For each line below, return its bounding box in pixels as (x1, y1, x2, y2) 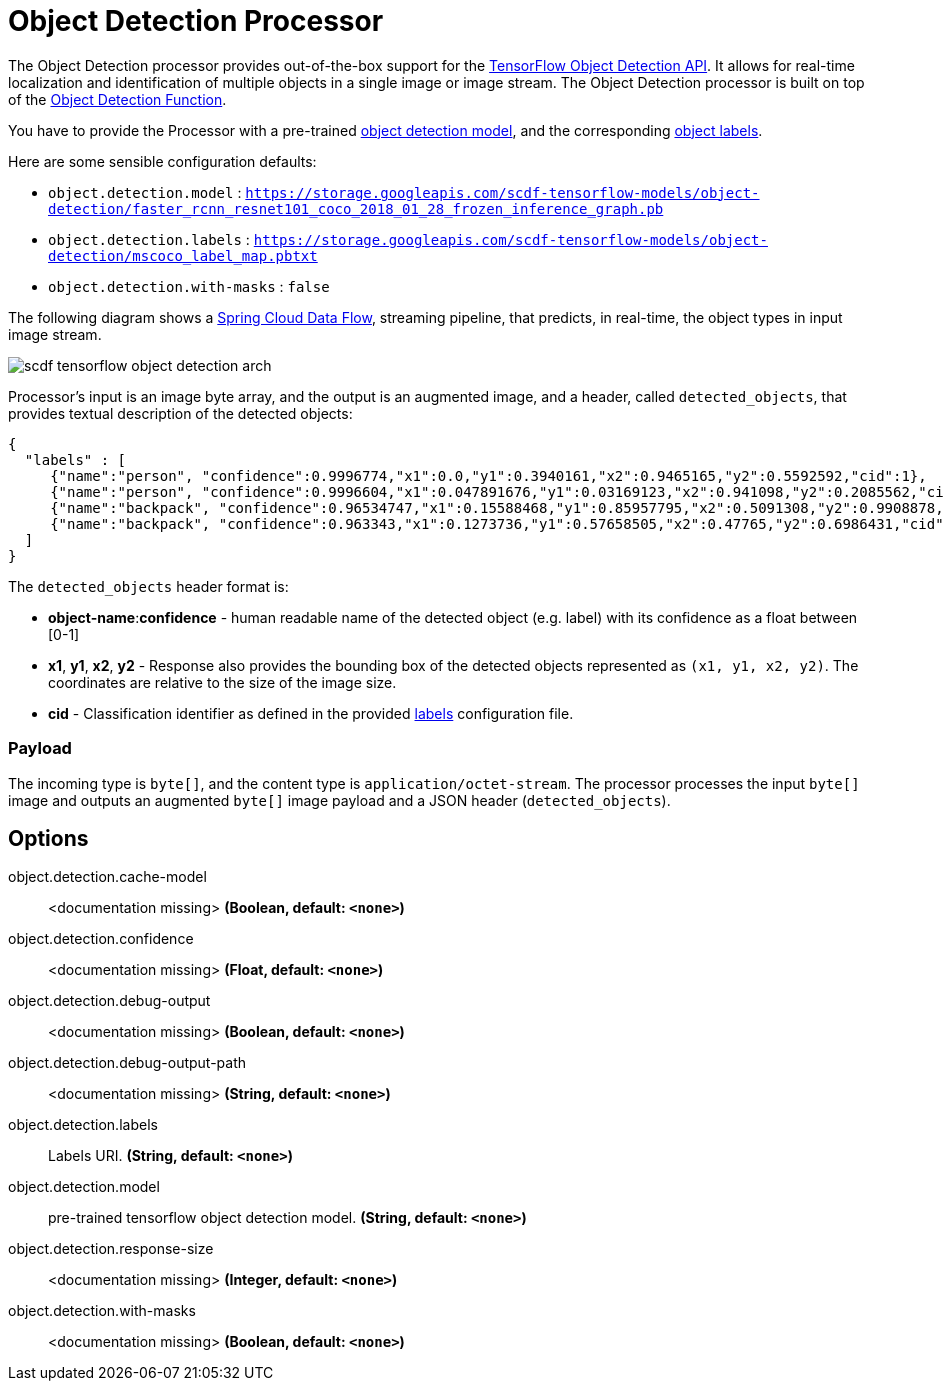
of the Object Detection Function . (8, 90, 227, 108)
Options (8, 825, 89, 851)
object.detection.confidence (8, 930, 194, 948)
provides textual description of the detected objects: (8, 404, 353, 422)
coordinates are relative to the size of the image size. (48, 673, 397, 691)
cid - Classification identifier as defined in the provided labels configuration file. (48, 704, 574, 722)
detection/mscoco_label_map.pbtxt (48, 247, 318, 264)
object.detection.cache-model (8, 868, 207, 886)
